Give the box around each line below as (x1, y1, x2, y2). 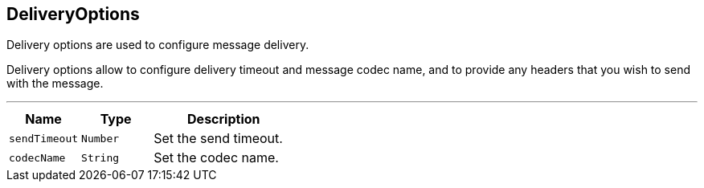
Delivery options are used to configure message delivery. (6, 38, 309, 52)
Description (187, 111, 260, 128)
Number (81, 132, 120, 145)
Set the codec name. (153, 149, 279, 166)
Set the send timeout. (153, 130, 283, 147)
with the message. (6, 76, 104, 91)
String (81, 151, 120, 164)
